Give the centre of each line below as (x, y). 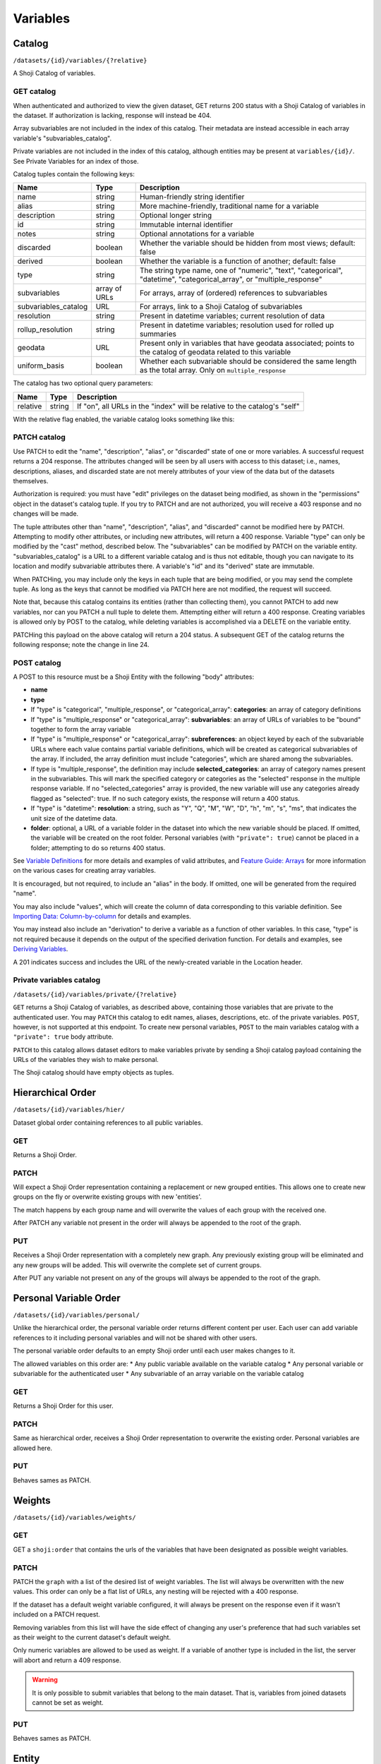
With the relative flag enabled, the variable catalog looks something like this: (124, 419)
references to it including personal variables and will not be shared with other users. (135, 1338)
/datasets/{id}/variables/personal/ (77, 1315)
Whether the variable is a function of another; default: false (238, 261)
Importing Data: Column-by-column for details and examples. (102, 917)
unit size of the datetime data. (74, 818)
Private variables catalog (57, 980)
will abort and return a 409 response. (67, 1660)
